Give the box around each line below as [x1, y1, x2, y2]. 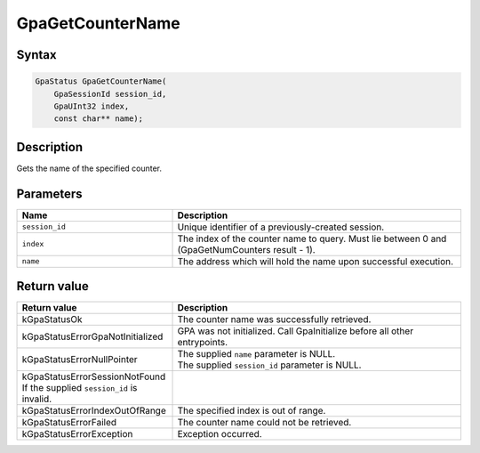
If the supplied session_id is [21, 382, 138, 394]
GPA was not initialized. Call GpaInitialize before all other [177, 325, 413, 337]
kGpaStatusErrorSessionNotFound [21, 370, 166, 383]
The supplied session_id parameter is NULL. [177, 359, 362, 371]
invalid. [21, 392, 52, 405]
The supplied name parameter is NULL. [177, 348, 336, 360]
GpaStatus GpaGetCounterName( [35, 77, 167, 86]
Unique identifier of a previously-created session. [177, 221, 385, 233]
